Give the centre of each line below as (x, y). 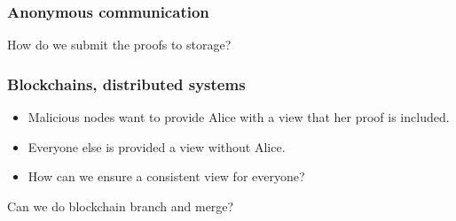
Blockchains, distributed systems (126, 84)
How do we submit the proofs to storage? (119, 45)
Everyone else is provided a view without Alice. (157, 146)
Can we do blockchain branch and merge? (121, 206)
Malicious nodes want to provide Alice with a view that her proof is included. (239, 117)
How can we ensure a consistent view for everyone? (166, 176)
